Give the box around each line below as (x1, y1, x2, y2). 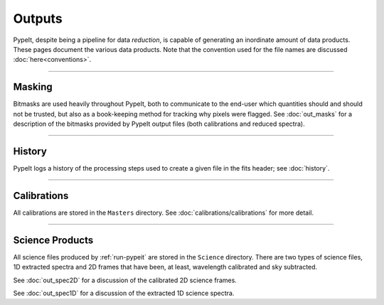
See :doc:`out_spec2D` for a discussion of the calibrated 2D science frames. (13, 276, 238, 284)
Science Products (13, 234, 94, 246)
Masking (13, 81, 53, 93)
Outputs (13, 11, 63, 26)
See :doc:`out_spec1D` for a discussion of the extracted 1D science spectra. (13, 289, 235, 297)
